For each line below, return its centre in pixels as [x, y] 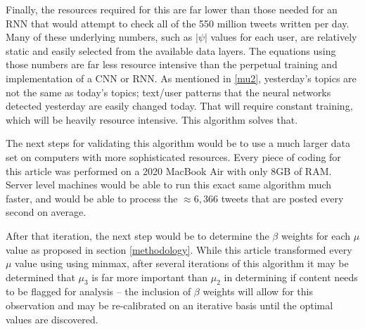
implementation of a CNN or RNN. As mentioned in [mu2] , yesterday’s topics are [181, 78]
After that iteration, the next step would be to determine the [137, 235]
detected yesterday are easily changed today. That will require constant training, [179, 106]
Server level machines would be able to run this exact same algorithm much [169, 185]
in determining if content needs [291, 277]
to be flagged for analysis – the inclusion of [98, 291]
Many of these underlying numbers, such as [99, 37]
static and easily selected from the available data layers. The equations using [171, 50]
